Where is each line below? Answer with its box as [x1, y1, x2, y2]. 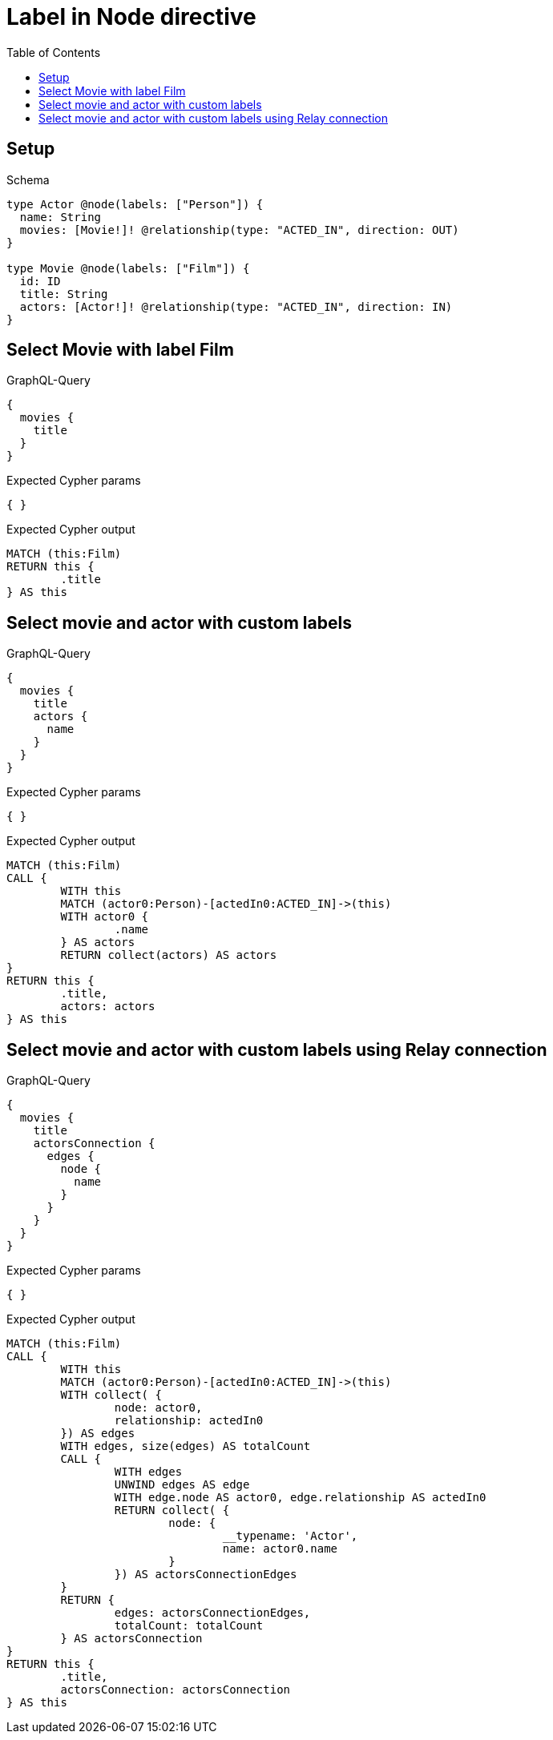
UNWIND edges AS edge [114, 1478, 250, 1492]
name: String [19, 210, 102, 224]
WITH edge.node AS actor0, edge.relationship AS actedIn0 [114, 1491, 486, 1504]
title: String [19, 287, 108, 300]
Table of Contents [6, 45, 101, 59]
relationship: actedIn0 [114, 1414, 264, 1428]
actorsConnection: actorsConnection [60, 1683, 291, 1697]
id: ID [19, 274, 61, 288]
